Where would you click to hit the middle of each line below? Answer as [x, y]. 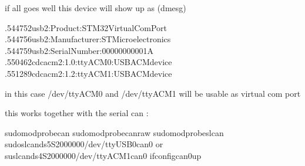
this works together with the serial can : [77, 113]
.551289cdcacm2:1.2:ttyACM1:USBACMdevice [88, 73]
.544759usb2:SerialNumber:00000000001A [79, 50]
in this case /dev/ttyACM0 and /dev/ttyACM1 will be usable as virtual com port [153, 93]
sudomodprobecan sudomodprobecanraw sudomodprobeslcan [114, 132]
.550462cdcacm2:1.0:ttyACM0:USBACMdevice [88, 62]
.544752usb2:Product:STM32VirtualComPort [86, 27]
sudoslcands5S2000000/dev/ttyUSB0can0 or [84, 144]
